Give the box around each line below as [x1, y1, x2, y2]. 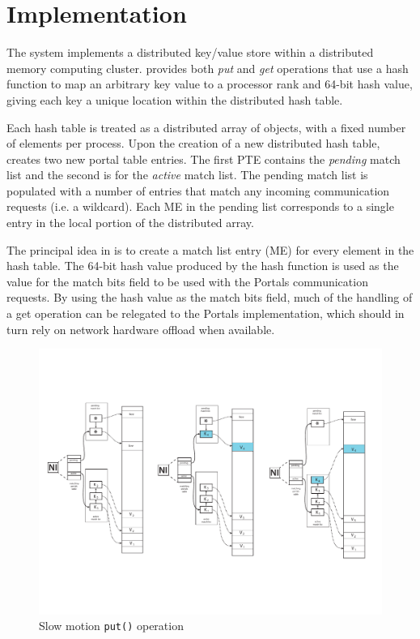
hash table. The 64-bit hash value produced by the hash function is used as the [6, 257, 399, 274]
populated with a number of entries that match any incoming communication [6, 182, 390, 199]
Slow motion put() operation [39, 617, 184, 634]
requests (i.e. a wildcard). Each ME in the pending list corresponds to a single [6, 198, 394, 215]
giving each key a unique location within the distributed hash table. [6, 91, 343, 108]
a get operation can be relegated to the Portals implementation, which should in [6, 305, 405, 322]
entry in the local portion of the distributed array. [6, 214, 254, 231]
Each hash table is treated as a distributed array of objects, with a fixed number [6, 118, 406, 135]
